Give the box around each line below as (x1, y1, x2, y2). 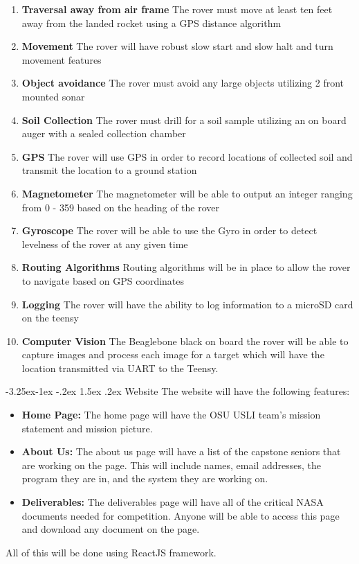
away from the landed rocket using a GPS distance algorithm (21, 15, 282, 30)
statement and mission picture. (21, 421, 153, 435)
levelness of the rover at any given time (21, 236, 188, 251)
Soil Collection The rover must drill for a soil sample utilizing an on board (21, 112, 347, 127)
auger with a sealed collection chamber (21, 126, 186, 141)
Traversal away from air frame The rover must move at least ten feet (21, 2, 333, 16)
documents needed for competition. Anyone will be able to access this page (21, 508, 340, 522)
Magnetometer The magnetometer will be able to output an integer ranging (21, 186, 353, 200)
